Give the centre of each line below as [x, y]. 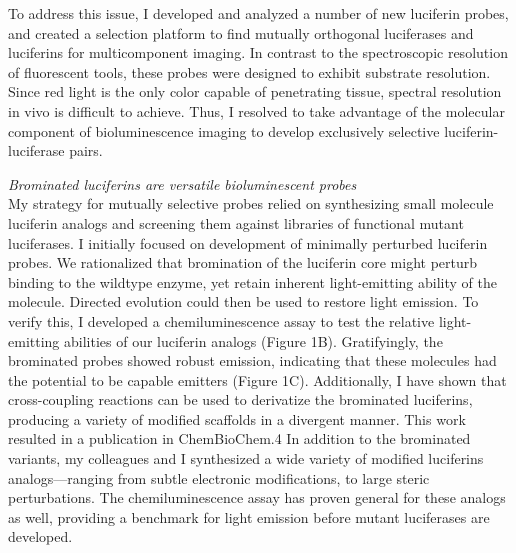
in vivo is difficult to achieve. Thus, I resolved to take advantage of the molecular [256, 110]
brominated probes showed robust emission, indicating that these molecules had [252, 360]
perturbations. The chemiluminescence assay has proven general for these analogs [257, 497]
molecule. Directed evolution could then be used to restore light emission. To [243, 301]
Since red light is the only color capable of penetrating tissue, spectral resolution [255, 91]
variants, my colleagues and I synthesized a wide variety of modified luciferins [246, 458]
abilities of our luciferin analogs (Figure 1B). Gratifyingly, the [253, 340]
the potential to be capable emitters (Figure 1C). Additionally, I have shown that [257, 379]
